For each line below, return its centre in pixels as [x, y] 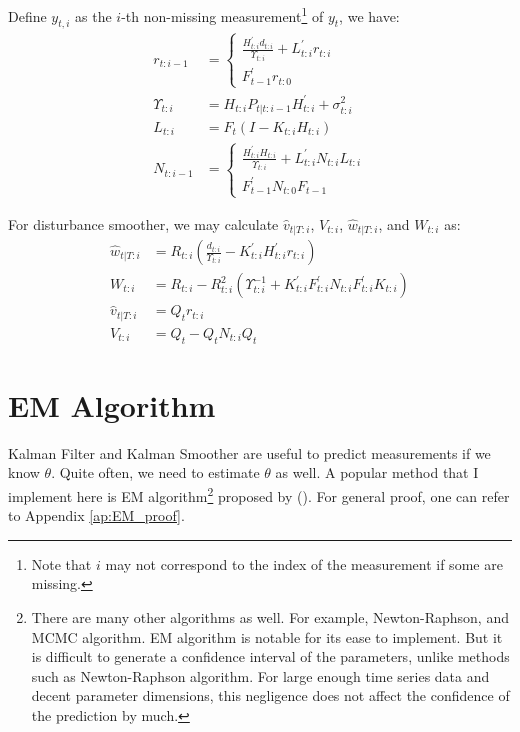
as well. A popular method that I [377, 472]
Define [27, 15]
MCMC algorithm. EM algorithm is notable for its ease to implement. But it [267, 636]
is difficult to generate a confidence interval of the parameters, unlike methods [270, 656]
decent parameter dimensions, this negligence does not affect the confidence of [270, 695]
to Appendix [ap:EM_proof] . [96, 515]
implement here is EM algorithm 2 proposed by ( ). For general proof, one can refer [259, 494]
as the [93, 15]
